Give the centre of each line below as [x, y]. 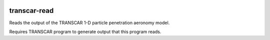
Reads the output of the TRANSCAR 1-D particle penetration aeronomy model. [89, 23]
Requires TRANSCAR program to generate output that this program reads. [85, 32]
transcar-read [31, 11]
